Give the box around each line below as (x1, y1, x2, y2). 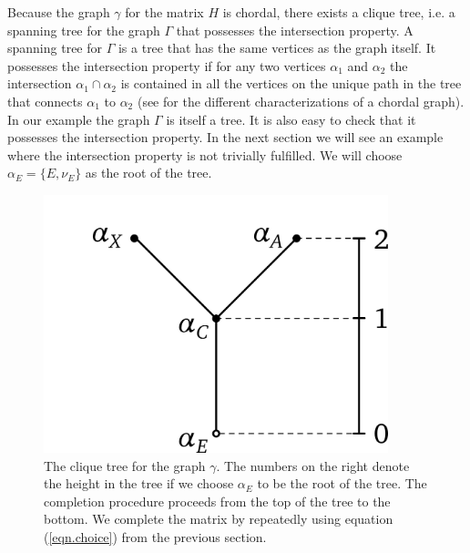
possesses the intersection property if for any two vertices (7, 56, 326, 75)
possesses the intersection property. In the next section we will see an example (7, 128, 444, 147)
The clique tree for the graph (44, 456, 206, 475)
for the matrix (125, 3, 204, 21)
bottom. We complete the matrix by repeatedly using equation (44, 509, 393, 528)
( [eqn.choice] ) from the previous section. (44, 527, 267, 546)
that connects (7, 91, 83, 110)
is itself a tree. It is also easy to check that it (166, 109, 416, 128)
